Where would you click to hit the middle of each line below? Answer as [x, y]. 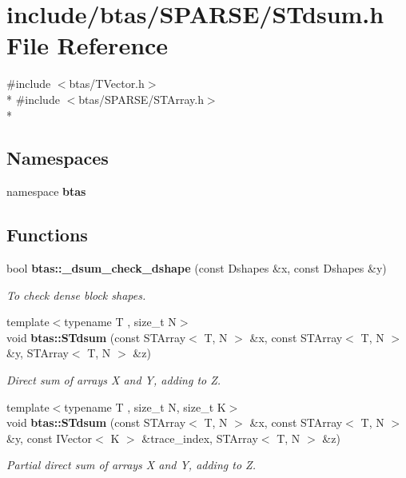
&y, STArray [38, 353]
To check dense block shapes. [76, 295]
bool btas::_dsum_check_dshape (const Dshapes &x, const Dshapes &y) [197, 268]
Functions [47, 235]
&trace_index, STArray [200, 438]
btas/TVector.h [107, 84]
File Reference [88, 45]
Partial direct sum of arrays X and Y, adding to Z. [131, 465]
